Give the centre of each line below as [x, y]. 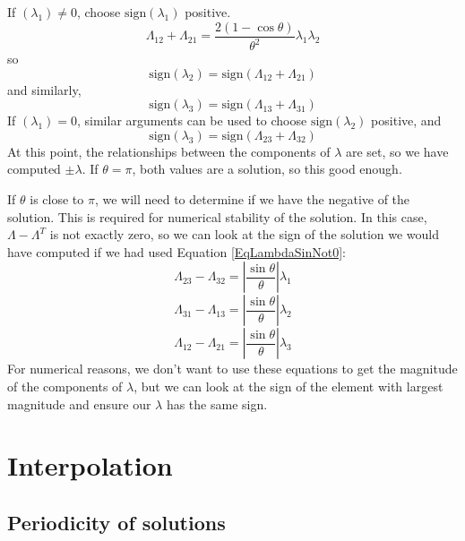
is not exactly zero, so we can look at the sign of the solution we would [245, 234]
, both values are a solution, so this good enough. [267, 169]
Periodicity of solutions [116, 522]
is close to [57, 198]
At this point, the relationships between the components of [169, 151]
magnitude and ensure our [79, 404]
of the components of [65, 386]
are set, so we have [397, 151]
